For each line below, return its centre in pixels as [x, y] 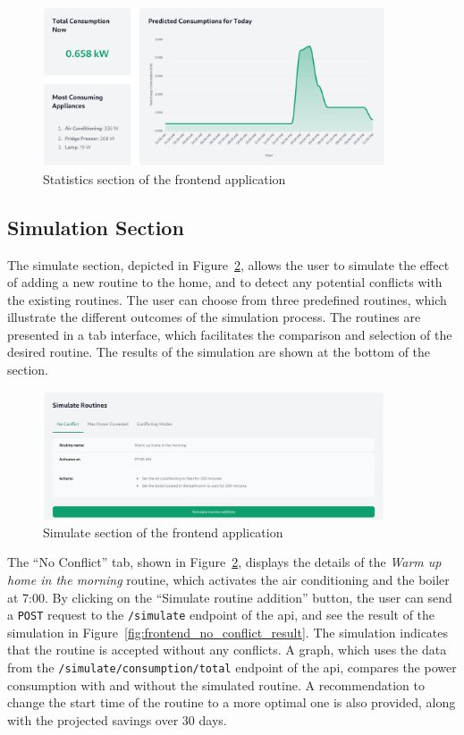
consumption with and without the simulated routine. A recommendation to [216, 684]
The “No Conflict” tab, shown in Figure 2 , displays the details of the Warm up [224, 562]
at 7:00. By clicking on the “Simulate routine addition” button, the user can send [230, 597]
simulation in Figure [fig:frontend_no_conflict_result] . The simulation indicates [228, 632]
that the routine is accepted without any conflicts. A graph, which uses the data [227, 650]
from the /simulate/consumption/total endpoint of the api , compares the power [232, 667]
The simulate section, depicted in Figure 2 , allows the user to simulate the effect [228, 264]
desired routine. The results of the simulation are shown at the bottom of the [219, 352]
